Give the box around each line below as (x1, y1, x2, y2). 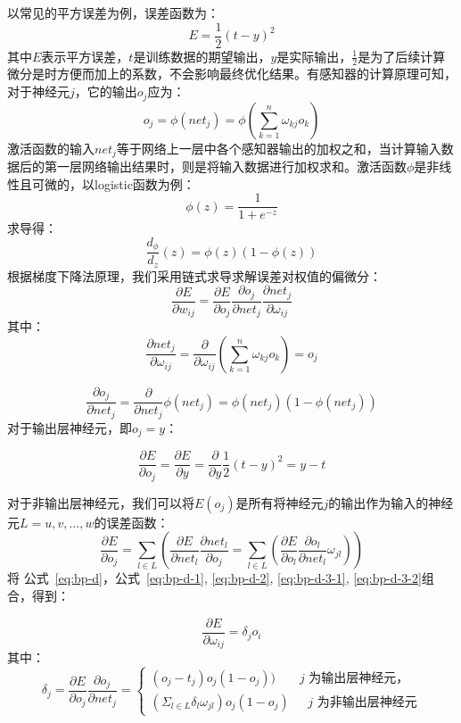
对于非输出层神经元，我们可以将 (7, 493, 194, 511)
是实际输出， (276, 46, 352, 65)
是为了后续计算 (358, 46, 446, 65)
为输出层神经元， (309, 671, 409, 685)
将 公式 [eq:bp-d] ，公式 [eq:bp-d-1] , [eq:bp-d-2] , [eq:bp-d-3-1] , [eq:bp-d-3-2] (7, 569, 422, 587)
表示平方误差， (41, 46, 129, 65)
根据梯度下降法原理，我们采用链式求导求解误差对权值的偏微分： (7, 266, 382, 285)
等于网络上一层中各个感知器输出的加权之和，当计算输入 (116, 138, 441, 157)
